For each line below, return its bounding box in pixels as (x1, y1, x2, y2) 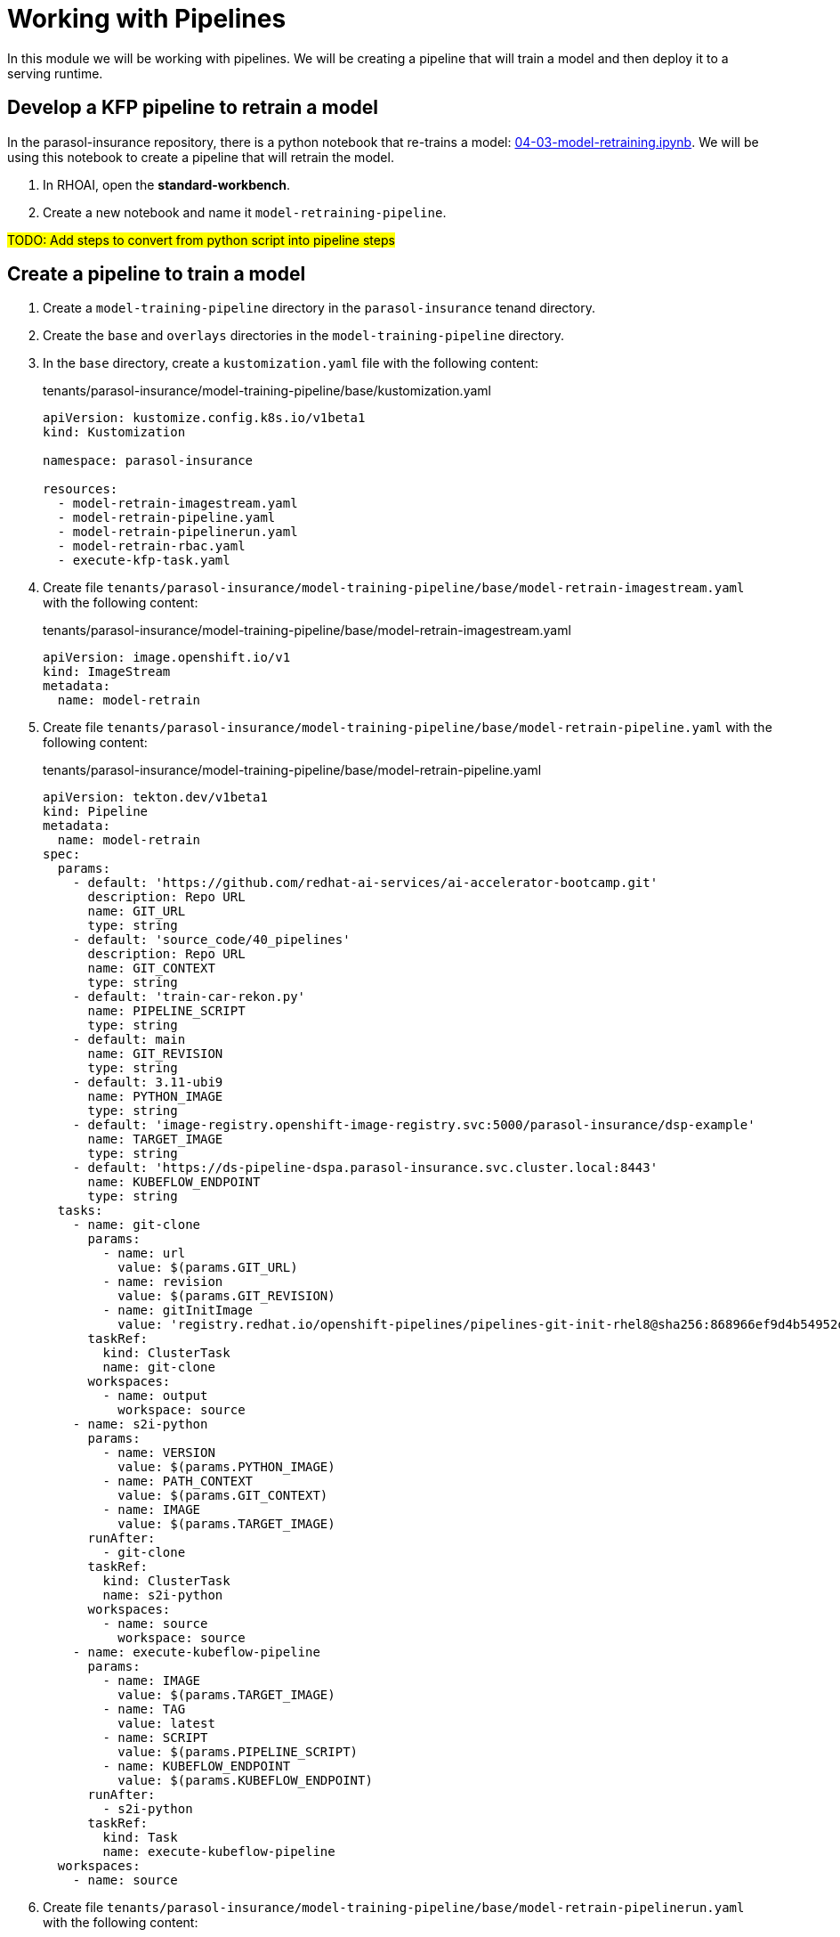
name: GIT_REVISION (87, 1046, 223, 1062)
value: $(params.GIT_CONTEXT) (117, 1488, 328, 1503)
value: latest (117, 1716, 215, 1731)
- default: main (72, 1032, 186, 1047)
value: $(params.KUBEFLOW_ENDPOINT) (117, 1773, 373, 1788)
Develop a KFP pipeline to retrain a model (7, 96, 379, 119)
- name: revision (102, 1274, 223, 1290)
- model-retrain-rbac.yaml (57, 539, 246, 554)
